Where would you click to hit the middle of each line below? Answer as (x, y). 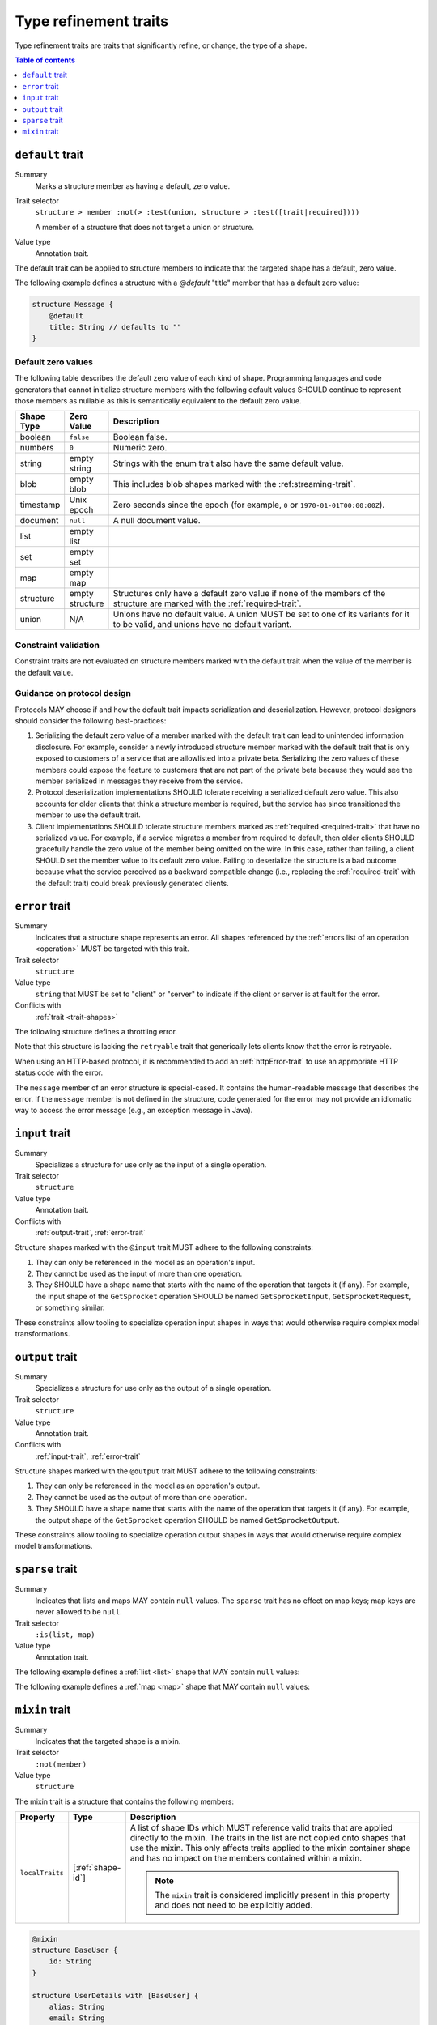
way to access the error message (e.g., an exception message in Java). (134, 1111)
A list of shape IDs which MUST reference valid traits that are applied (261, 1828)
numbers (37, 448)
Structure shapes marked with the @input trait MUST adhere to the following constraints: (164, 1247)
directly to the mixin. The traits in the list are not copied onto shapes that (268, 1838)
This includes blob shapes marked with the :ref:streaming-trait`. (234, 484)
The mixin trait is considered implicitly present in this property (272, 1895)
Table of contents (45, 60)
